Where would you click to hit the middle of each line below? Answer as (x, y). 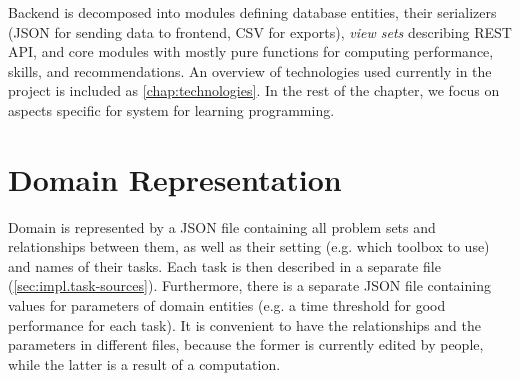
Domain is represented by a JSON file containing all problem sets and (222, 226)
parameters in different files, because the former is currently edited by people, (246, 344)
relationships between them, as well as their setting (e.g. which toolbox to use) (249, 246)
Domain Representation (175, 178)
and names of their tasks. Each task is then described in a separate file (224, 265)
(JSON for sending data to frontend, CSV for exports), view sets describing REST (260, 31)
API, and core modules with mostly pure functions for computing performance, (251, 51)
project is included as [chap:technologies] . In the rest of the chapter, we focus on (254, 90)
